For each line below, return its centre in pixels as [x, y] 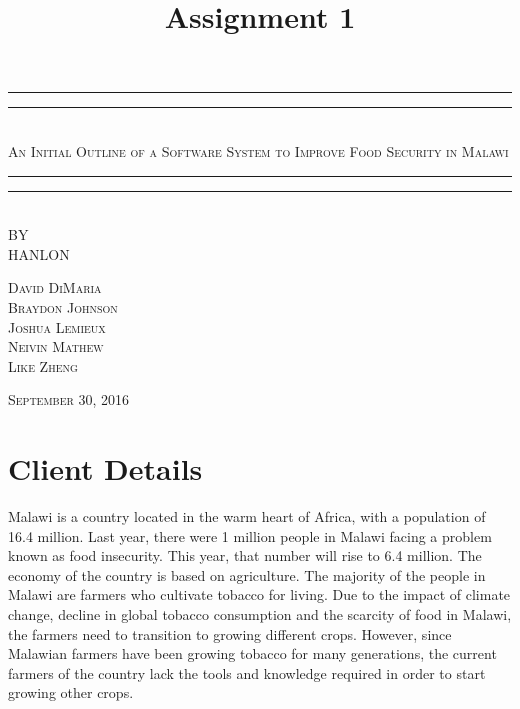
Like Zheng [43, 365]
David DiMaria [55, 287]
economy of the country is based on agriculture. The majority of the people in [247, 574]
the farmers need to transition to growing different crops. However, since [230, 633]
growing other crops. [71, 692]
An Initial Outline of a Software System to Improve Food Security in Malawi [258, 150]
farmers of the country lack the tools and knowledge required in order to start [247, 672]
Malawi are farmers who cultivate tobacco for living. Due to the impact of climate [259, 594]
